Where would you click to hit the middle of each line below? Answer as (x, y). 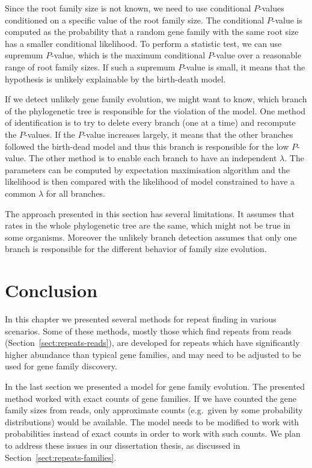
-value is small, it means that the (244, 66)
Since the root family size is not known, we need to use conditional (128, 8)
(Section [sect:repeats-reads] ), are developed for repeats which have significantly (152, 343)
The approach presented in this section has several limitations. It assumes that (150, 213)
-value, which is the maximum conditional (128, 55)
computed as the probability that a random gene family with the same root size (152, 32)
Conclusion (51, 290)
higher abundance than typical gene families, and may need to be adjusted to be (153, 354)
